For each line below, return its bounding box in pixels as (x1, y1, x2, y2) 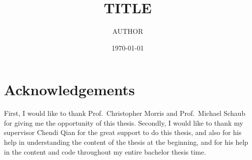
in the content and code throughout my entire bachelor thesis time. (4, 146, 206, 157)
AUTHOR (112, 26, 143, 36)
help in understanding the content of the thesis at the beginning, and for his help (4, 137, 249, 147)
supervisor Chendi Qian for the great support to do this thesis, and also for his (4, 127, 242, 137)
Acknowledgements (4, 80, 135, 100)
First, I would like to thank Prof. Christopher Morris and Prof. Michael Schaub (4, 108, 246, 118)
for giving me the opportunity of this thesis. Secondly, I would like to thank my (4, 117, 243, 128)
